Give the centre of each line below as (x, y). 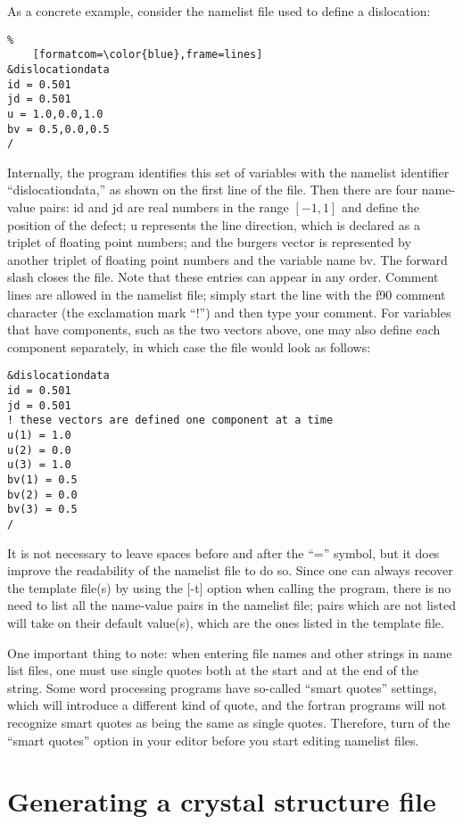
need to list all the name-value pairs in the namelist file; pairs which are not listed (231, 605)
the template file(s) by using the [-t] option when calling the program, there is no (229, 587)
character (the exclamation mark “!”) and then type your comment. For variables (229, 312)
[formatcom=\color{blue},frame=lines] (148, 55)
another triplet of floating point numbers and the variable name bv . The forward (227, 259)
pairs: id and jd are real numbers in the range (164, 207)
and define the (380, 207)
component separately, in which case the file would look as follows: (189, 346)
